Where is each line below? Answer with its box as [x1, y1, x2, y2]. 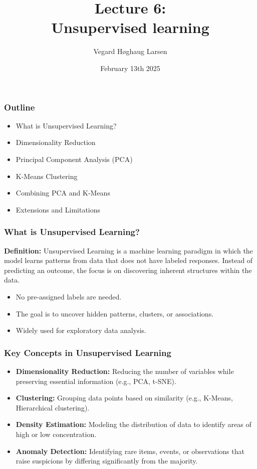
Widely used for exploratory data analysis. [16, 325, 146, 335]
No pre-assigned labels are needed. [16, 291, 122, 301]
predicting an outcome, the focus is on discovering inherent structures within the [4, 264, 252, 275]
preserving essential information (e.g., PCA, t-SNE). [16, 375, 176, 386]
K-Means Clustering [16, 170, 78, 181]
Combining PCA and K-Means [16, 187, 110, 198]
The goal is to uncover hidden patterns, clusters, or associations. [16, 308, 214, 318]
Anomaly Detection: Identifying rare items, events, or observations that [16, 445, 244, 456]
